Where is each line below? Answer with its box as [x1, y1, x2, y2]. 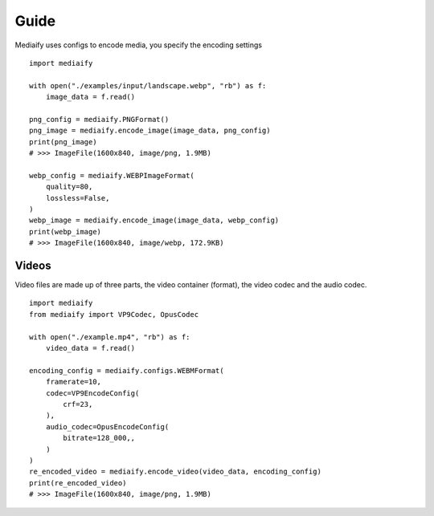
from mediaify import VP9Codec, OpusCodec [29, 310, 199, 319]
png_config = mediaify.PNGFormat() [29, 115, 170, 124]
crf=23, [63, 400, 93, 408]
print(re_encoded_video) [29, 478, 127, 487]
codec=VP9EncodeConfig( [45, 388, 140, 397]
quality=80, [45, 182, 93, 192]
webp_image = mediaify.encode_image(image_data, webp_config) [29, 216, 280, 225]
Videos [14, 259, 51, 272]
